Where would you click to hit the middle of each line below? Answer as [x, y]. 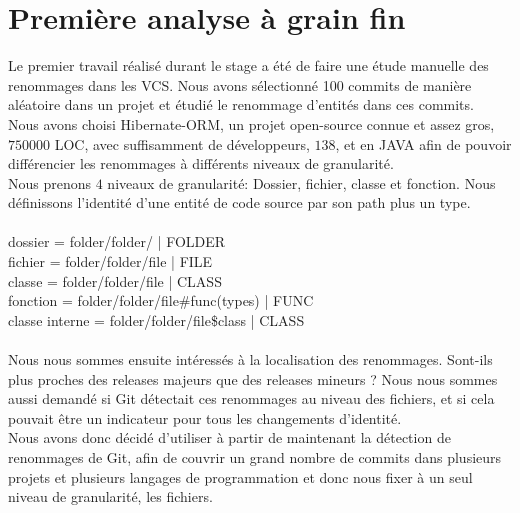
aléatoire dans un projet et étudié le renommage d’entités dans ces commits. [241, 104]
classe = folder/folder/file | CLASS [115, 280]
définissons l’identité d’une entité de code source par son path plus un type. [239, 202]
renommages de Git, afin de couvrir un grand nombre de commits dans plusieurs [255, 457]
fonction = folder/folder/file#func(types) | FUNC [161, 300]
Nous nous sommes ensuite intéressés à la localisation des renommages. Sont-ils [250, 359]
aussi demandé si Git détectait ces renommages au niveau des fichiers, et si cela [251, 398]
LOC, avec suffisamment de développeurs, [182, 143]
